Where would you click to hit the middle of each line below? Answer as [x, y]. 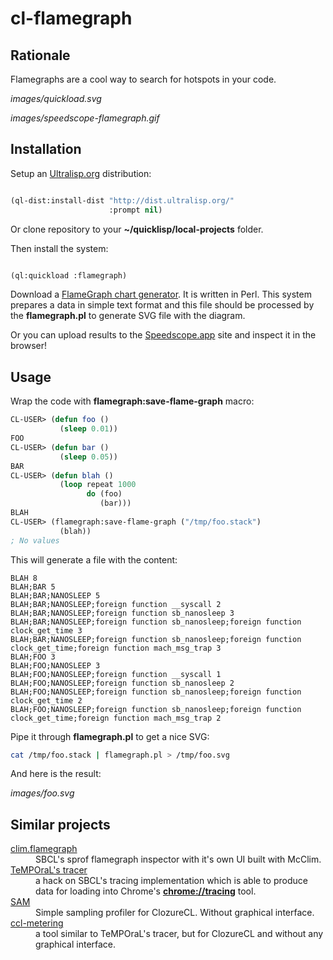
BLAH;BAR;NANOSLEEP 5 [55, 595]
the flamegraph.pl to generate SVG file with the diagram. [128, 316]
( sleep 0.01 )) [88, 429]
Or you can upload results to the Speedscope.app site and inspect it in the [163, 335]
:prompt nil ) [135, 210]
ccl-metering [37, 923]
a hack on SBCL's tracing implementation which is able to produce [171, 881]
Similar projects [60, 824]
